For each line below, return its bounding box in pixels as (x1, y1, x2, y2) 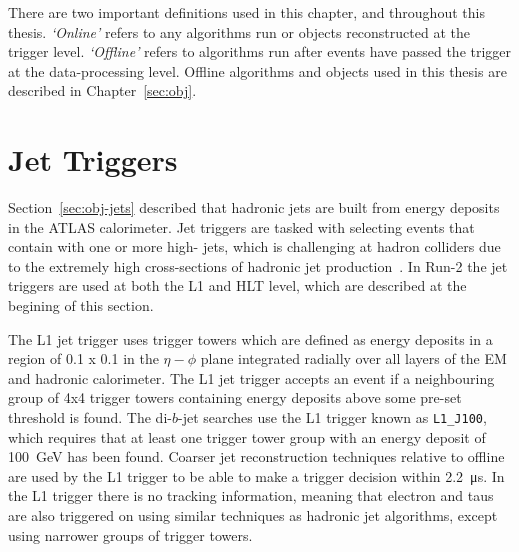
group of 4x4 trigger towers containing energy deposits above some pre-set (8, 387, 462, 408)
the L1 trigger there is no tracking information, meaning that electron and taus (8, 485, 494, 506)
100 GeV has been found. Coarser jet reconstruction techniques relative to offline (8, 446, 505, 467)
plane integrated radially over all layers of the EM (200, 348, 507, 369)
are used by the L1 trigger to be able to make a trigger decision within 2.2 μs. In (8, 465, 505, 486)
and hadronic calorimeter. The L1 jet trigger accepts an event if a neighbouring (8, 367, 495, 388)
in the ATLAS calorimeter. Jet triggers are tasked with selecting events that (8, 216, 475, 237)
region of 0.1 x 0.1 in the (8, 348, 159, 369)
